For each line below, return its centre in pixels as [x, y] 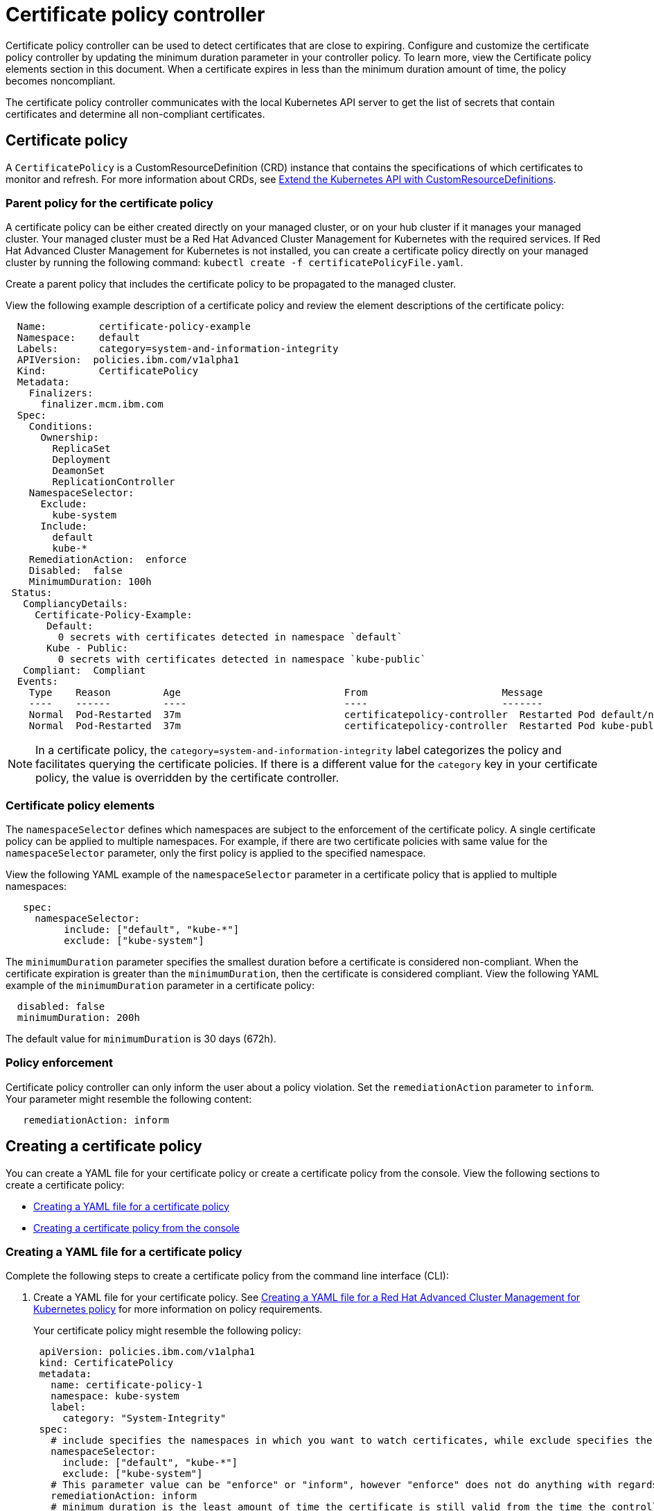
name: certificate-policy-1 [127, 1385]
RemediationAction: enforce [108, 560]
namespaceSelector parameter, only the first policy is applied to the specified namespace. [216, 853]
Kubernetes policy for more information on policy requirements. [178, 1309]
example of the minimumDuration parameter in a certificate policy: [160, 986]
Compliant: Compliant [85, 671]
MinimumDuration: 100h [90, 582]
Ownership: [70, 438]
